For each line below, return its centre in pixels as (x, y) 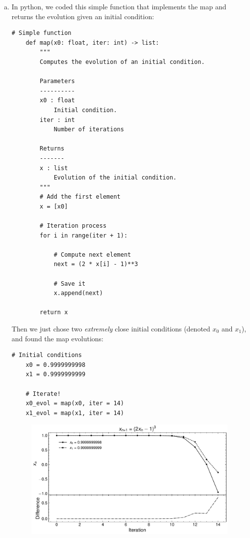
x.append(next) (78, 293)
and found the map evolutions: (57, 338)
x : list (54, 168)
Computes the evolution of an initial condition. (122, 62)
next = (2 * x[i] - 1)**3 (96, 264)
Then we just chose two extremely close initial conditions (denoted (111, 329)
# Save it (70, 284)
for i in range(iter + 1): (84, 235)
